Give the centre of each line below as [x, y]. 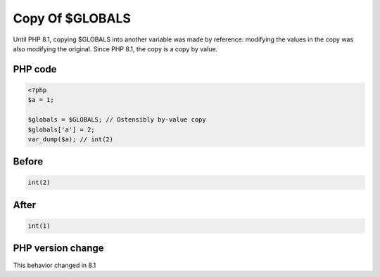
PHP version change [59, 249]
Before [28, 162]
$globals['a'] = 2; [61, 129]
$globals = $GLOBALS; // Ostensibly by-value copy [117, 120]
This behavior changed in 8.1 [55, 265]
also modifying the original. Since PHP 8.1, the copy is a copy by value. [115, 49]
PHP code [35, 69]
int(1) [39, 226]
